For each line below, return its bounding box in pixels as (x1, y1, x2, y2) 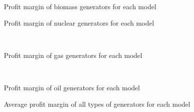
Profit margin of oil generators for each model (4, 82, 140, 92)
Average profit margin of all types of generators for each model (4, 98, 191, 109)
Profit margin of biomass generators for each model (4, 1, 157, 11)
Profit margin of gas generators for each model (4, 50, 143, 60)
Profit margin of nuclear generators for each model (4, 17, 154, 28)
